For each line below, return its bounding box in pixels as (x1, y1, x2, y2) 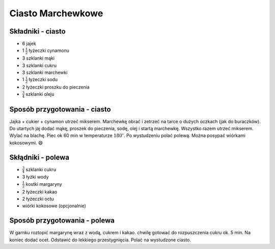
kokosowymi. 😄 (9, 140, 43, 146)
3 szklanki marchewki (22, 69, 68, 75)
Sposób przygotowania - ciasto (9, 105, 112, 114)
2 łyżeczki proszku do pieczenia (22, 84, 90, 90)
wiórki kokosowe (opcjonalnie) (22, 203, 87, 209)
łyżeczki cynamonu (29, 47, 70, 53)
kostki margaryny (25, 181, 62, 187)
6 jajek (22, 41, 37, 47)
